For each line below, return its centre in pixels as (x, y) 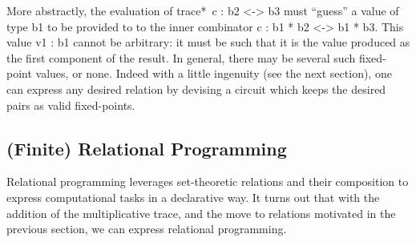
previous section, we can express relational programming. (147, 229)
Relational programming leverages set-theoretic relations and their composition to (208, 181)
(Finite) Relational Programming (147, 148)
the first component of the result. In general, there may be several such (181, 57)
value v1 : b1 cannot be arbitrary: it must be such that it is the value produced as (208, 42)
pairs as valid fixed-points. (71, 105)
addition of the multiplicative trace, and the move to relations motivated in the (201, 213)
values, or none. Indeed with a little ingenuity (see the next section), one (214, 73)
